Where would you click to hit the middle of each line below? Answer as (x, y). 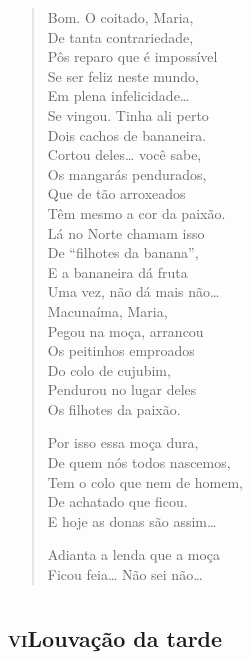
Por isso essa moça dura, (123, 442)
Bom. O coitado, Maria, (120, 17)
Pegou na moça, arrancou (125, 330)
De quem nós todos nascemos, (139, 462)
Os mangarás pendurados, (127, 173)
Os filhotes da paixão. (114, 408)
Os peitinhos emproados (121, 350)
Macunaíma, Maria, (107, 310)
